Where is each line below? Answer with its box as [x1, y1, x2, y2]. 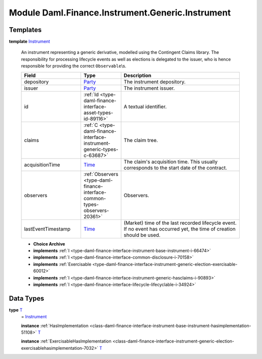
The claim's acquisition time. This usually [124, 158, 218, 165]
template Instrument [9, 39, 50, 45]
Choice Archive [33, 241, 65, 247]
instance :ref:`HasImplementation [21, 323, 89, 328]
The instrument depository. [124, 78, 186, 85]
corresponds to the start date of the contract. [124, 164, 228, 171]
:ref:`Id [83, 91, 99, 98]
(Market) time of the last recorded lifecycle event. [124, 219, 237, 226]
